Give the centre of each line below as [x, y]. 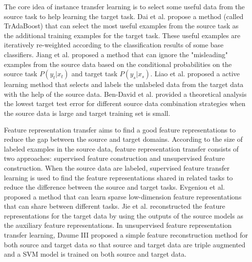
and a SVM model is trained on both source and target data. [95, 254]
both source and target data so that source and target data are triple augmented [125, 244]
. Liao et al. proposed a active [195, 74]
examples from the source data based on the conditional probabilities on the [118, 64]
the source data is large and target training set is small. [87, 113]
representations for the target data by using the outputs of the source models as [124, 215]
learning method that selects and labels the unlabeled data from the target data [124, 84]
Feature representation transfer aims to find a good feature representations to [120, 129]
